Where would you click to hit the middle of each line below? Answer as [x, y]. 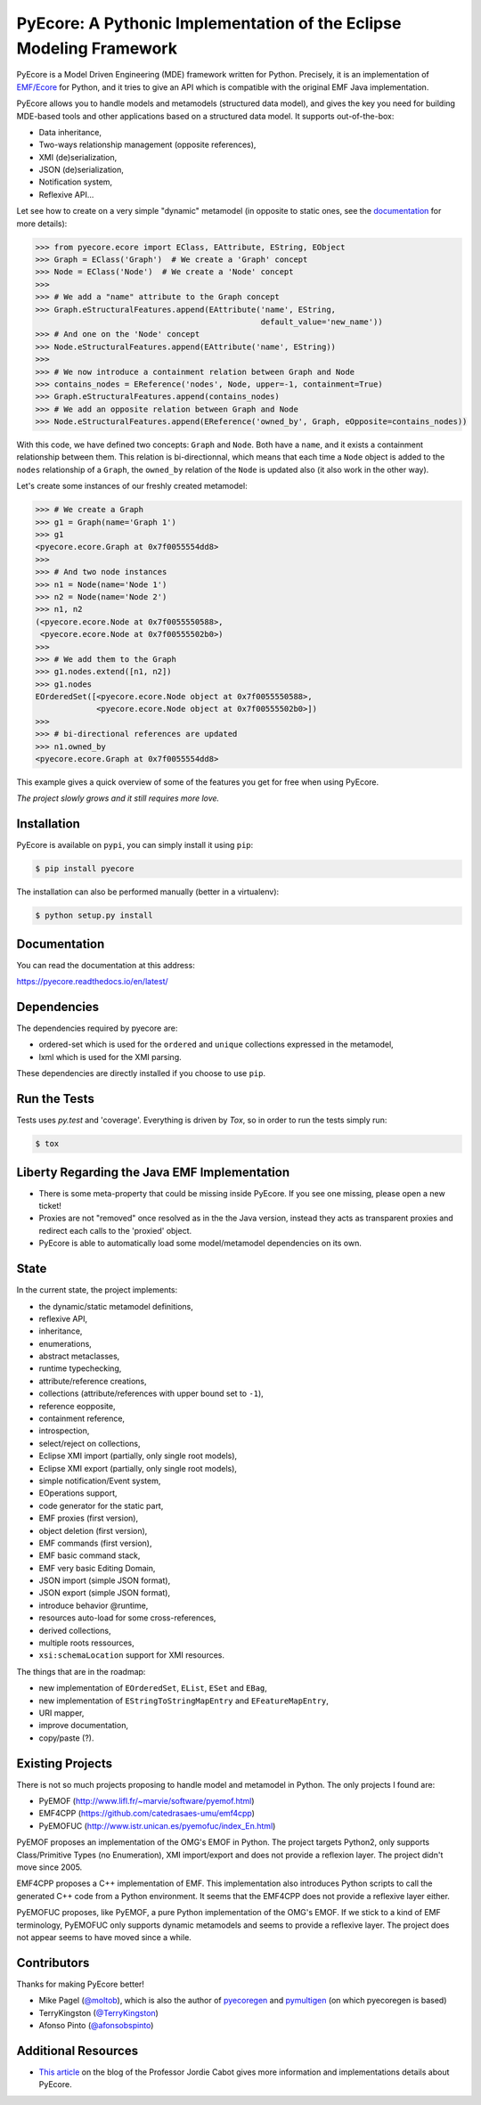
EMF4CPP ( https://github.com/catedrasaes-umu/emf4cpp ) [147, 1814]
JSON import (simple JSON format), [105, 1580]
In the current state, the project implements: [97, 1290]
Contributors [53, 1963]
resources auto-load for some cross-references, [127, 1618]
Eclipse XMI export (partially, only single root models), [138, 1468]
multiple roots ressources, [87, 1643]
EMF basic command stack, [90, 1555]
